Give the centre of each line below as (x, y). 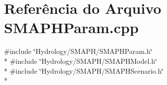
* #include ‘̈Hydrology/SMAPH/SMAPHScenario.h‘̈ (84, 70)
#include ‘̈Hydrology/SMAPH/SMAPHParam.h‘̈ (78, 51)
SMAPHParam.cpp (71, 27)
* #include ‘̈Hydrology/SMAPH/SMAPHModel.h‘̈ (81, 61)
